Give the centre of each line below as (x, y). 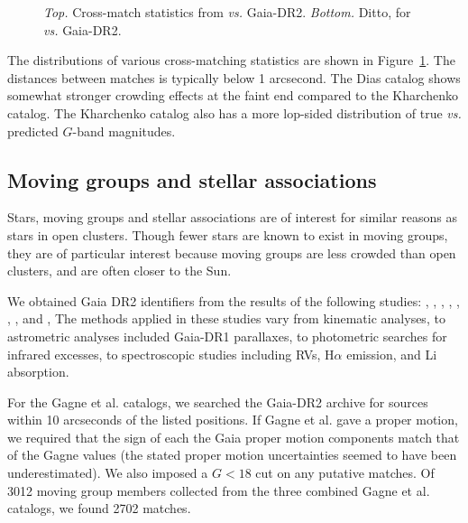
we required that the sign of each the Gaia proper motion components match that (234, 437)
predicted (33, 131)
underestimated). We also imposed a (108, 473)
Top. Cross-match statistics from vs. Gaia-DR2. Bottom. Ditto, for (227, 12)
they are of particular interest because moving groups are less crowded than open (232, 252)
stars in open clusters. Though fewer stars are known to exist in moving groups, (228, 234)
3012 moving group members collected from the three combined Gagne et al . (219, 490)
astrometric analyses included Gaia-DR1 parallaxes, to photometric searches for (227, 336)
